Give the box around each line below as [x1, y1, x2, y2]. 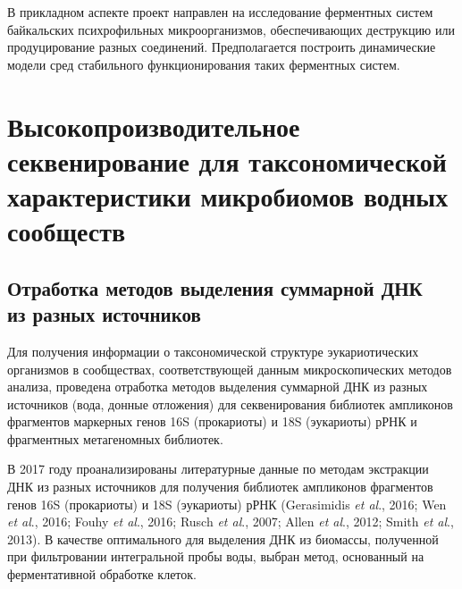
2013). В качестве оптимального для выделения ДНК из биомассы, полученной [7, 529, 439, 548]
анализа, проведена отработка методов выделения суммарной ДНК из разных [7, 377, 428, 396]
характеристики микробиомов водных [7, 177, 449, 214]
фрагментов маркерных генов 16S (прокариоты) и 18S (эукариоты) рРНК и [7, 412, 417, 431]
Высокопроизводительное [7, 107, 300, 144]
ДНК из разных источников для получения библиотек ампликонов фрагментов [7, 477, 433, 496]
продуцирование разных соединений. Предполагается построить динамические [7, 38, 436, 56]
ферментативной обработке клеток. [7, 565, 197, 584]
